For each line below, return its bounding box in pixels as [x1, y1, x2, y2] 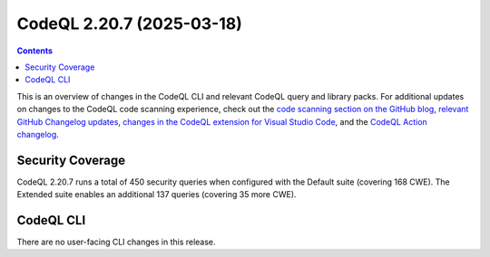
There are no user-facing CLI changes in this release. [16, 236, 217, 248]
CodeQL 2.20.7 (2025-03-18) [16, 14, 242, 33]
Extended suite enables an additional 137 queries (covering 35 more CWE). [16, 189, 297, 200]
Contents [16, 45, 54, 56]
